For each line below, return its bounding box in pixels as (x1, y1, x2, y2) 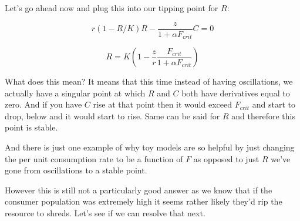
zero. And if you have (5, 98, 82, 110)
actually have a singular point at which (5, 86, 146, 99)
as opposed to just (193, 152, 259, 165)
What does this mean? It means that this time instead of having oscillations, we (5, 75, 293, 88)
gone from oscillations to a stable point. (5, 164, 147, 176)
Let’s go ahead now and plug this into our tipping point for (5, 2, 218, 14)
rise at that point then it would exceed (93, 98, 232, 110)
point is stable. (5, 121, 58, 133)
